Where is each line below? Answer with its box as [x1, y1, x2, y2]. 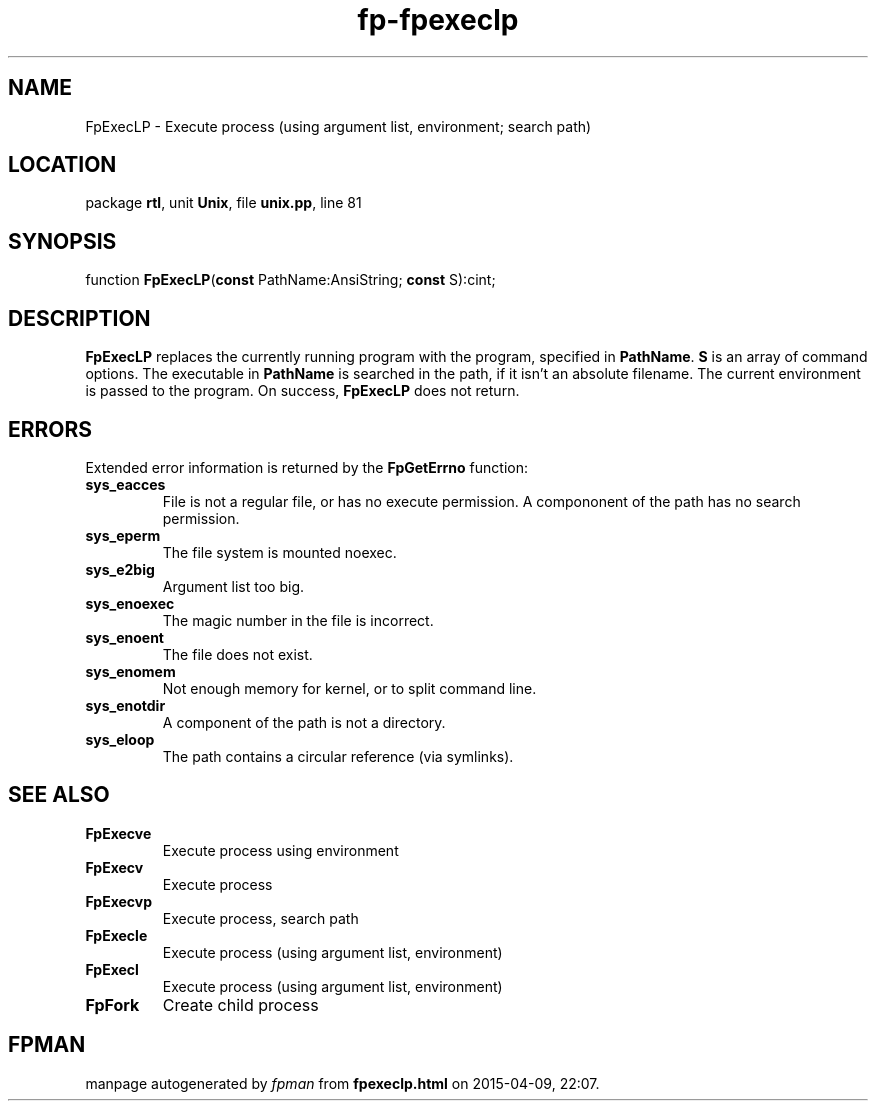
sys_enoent [85, 628, 164, 646]
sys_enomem [85, 662, 176, 680]
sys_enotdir [85, 696, 166, 714]
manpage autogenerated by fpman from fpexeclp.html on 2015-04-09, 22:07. [85, 1074, 600, 1092]
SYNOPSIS [8, 228, 117, 254]
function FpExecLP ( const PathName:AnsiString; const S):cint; [85, 271, 496, 289]
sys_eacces [85, 475, 166, 493]
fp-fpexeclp [357, 3, 519, 37]
